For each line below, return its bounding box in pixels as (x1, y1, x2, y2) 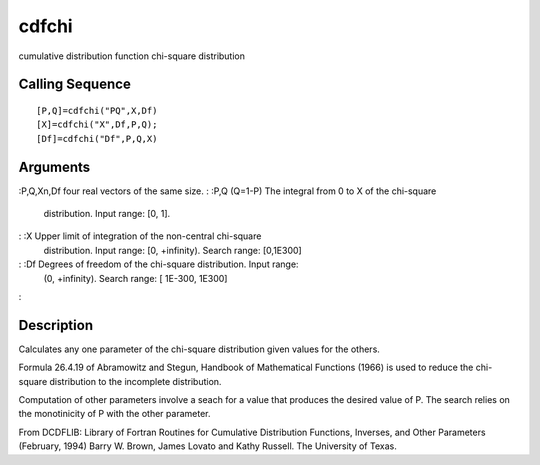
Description (18, 316, 94, 334)
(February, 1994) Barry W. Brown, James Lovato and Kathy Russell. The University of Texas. (18, 440, 397, 452)
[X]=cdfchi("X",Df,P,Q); (36, 119, 158, 130)
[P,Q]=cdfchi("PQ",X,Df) (36, 105, 158, 116)
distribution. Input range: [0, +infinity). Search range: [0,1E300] (43, 244, 302, 256)
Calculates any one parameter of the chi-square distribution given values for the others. (18, 343, 380, 355)
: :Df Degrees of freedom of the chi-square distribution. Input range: (18, 258, 299, 270)
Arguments (18, 158, 91, 175)
